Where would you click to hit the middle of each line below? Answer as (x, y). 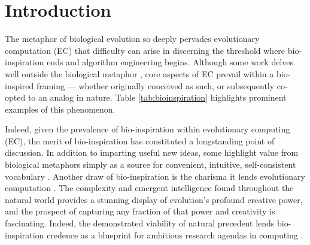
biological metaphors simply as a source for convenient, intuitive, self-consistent (151, 164)
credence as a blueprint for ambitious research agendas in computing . (175, 235)
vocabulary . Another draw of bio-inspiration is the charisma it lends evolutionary (155, 176)
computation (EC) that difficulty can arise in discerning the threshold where (145, 50)
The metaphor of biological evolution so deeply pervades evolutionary (132, 39)
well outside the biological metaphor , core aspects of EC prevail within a (139, 73)
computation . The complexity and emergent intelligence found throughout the (149, 188)
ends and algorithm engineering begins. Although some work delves (170, 62)
